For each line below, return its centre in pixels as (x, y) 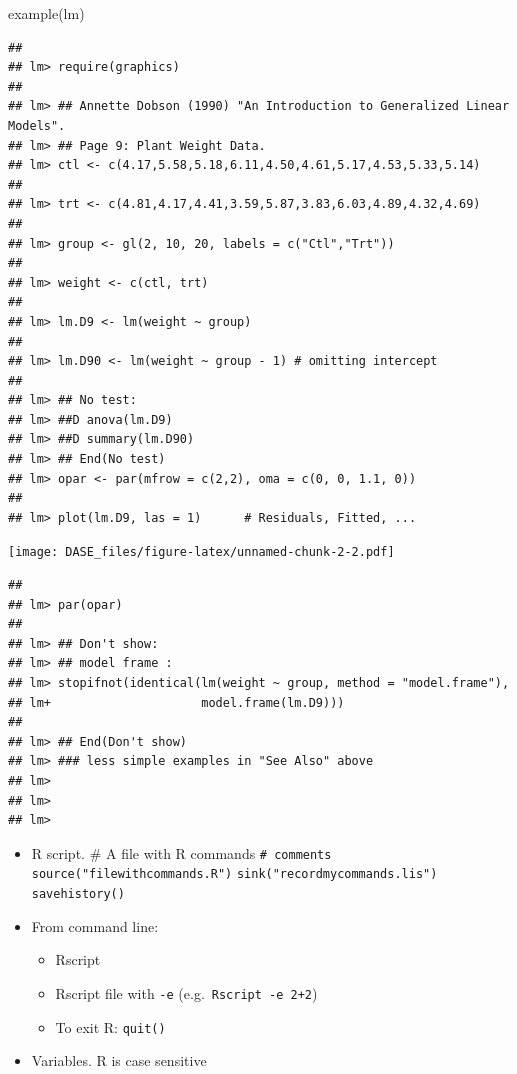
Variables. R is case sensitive (119, 1060)
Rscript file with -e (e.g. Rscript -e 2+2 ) (186, 992)
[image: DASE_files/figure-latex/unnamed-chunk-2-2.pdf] (201, 552)
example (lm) (46, 13)
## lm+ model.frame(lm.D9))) (176, 702)
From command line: (95, 925)
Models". (37, 125)
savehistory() (78, 894)
